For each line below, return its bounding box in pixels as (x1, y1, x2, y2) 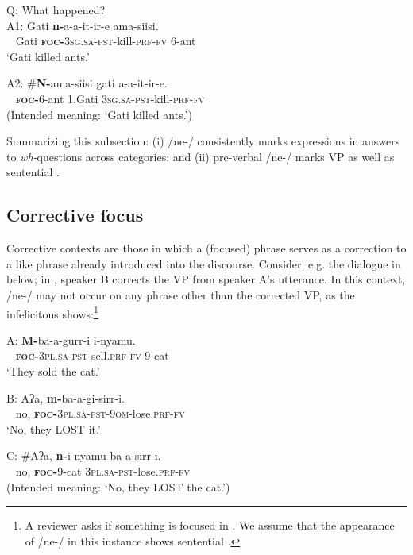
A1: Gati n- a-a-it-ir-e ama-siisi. (6, 17, 159, 33)
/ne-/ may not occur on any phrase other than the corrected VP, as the (6, 286, 355, 303)
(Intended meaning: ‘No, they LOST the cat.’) (6, 478, 230, 495)
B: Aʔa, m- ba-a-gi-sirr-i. (6, 389, 125, 406)
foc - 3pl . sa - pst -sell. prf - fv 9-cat (15, 347, 169, 364)
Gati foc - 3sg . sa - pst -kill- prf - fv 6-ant (15, 33, 196, 49)
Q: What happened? (6, 2, 106, 17)
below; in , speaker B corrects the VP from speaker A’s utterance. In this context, (6, 271, 406, 287)
